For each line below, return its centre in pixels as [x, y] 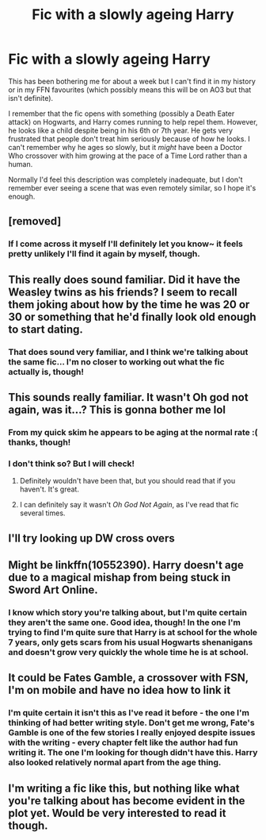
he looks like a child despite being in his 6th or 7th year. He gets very [121, 130]
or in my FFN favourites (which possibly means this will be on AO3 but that [130, 90]
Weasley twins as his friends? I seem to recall [123, 292]
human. [21, 164]
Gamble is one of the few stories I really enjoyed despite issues [132, 733]
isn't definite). [31, 98]
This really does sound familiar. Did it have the [124, 279]
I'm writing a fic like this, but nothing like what [124, 788]
